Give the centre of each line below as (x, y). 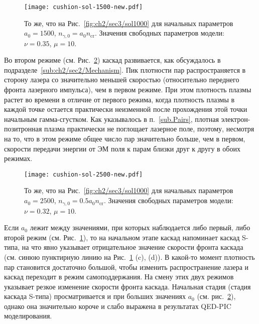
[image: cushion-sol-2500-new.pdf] (84, 174)
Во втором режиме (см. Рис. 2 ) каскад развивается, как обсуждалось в (112, 60)
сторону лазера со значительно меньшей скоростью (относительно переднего (122, 79)
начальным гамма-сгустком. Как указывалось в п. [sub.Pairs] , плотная (111, 119)
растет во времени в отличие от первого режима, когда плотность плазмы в (119, 99)
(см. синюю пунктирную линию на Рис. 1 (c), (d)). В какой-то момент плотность (129, 257)
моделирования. (28, 316)
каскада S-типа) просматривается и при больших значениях (95, 296)
